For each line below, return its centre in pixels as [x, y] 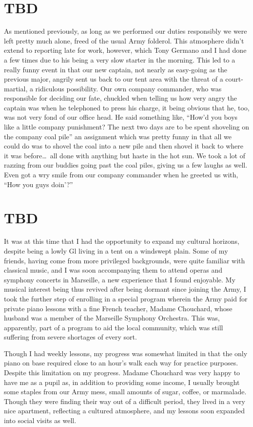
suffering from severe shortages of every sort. [70, 337]
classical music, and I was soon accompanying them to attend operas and [113, 270]
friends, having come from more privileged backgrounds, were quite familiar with [125, 260]
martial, [16, 88]
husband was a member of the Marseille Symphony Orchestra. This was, [112, 318]
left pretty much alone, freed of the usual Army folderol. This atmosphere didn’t [124, 40]
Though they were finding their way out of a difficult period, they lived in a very [125, 401]
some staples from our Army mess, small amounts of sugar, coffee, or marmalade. [125, 392]
